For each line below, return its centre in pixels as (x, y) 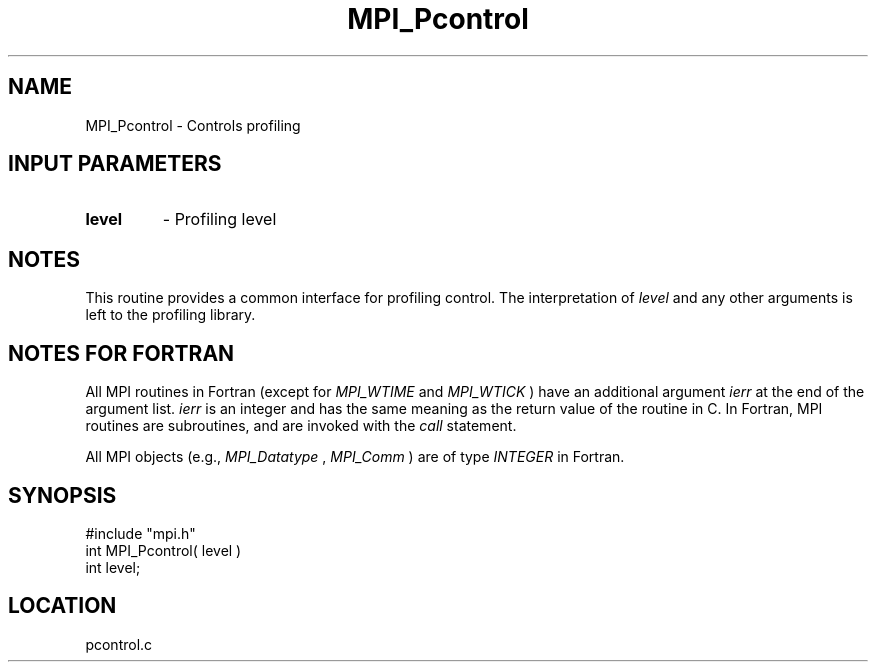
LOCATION (62, 606)
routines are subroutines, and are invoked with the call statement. (301, 426)
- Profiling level (219, 219)
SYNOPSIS (62, 495)
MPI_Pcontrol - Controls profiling (193, 125)
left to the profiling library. (170, 315)
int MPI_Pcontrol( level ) (163, 550)
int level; (113, 567)
